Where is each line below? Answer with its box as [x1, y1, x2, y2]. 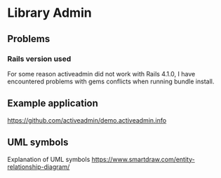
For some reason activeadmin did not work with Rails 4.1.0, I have [7, 69, 196, 78]
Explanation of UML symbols [7, 155, 91, 163]
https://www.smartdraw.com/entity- [91, 155, 195, 163]
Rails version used [7, 54, 72, 64]
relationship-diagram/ [7, 163, 70, 171]
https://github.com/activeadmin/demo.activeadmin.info [7, 116, 167, 124]
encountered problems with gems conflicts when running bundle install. [7, 77, 215, 85]
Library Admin [7, 5, 93, 21]
